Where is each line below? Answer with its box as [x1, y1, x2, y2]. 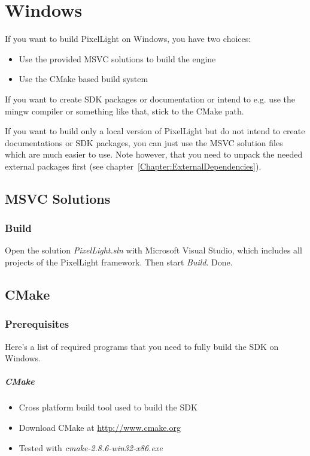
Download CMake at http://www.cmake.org [19, 421, 181, 433]
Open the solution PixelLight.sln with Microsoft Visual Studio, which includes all [5, 244, 302, 256]
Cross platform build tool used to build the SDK [19, 401, 197, 413]
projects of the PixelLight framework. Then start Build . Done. [5, 256, 233, 268]
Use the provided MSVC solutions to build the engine [19, 52, 216, 65]
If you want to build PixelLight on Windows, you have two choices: [5, 32, 251, 45]
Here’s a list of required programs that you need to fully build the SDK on [5, 340, 279, 352]
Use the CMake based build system [19, 73, 148, 85]
